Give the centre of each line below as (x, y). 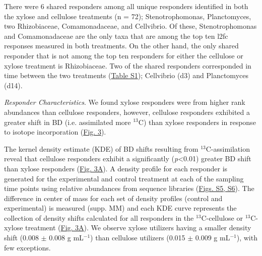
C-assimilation (228, 148)
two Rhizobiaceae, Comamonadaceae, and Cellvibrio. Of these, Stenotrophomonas (130, 26)
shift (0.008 (21, 238)
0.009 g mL (213, 238)
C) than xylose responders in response (197, 122)
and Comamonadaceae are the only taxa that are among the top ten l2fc (116, 36)
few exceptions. (27, 247)
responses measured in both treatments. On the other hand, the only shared (121, 46)
